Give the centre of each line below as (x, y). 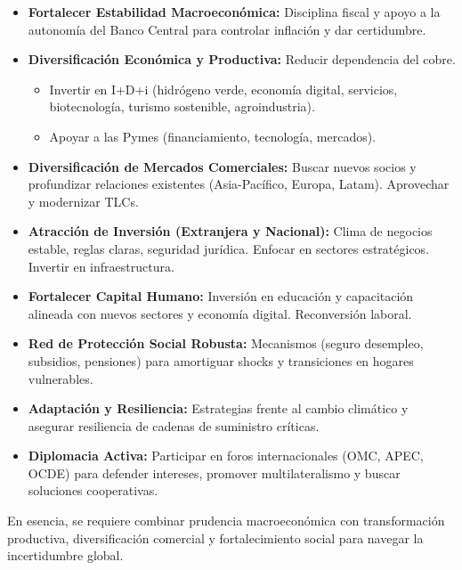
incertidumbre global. (65, 555)
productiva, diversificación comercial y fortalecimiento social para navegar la (215, 537)
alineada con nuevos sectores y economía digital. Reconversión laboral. (220, 313)
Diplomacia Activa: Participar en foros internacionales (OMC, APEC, (226, 456)
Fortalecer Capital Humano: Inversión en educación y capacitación (221, 296)
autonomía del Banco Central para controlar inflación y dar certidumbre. (227, 29)
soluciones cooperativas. (93, 490)
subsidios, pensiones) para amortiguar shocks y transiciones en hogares (221, 360)
